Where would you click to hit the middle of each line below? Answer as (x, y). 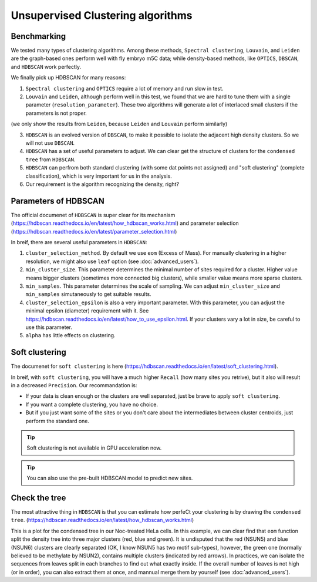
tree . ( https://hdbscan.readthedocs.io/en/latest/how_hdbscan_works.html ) (102, 520)
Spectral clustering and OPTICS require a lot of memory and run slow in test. (124, 88)
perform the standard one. (58, 421)
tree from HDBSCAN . (50, 159)
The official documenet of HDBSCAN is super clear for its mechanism (93, 215)
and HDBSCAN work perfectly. (46, 66)
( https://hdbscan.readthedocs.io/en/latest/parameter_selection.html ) (94, 231)
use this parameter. (49, 327)
